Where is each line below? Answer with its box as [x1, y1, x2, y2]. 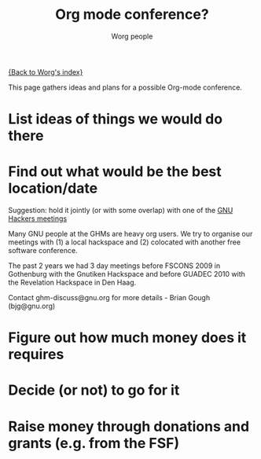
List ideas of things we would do [8, 110, 222, 128]
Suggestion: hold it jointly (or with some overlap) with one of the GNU [8, 206, 233, 215]
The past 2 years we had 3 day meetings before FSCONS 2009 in [8, 261, 221, 270]
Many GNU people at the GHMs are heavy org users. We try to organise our [8, 229, 253, 239]
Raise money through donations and [8, 417, 250, 435]
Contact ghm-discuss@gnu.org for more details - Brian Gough [8, 293, 211, 303]
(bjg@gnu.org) [8, 301, 56, 311]
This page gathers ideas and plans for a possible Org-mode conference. [8, 83, 242, 92]
